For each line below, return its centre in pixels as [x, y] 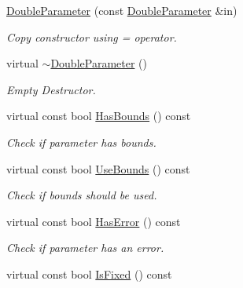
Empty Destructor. [51, 89]
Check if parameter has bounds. [81, 142]
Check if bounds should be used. [82, 195]
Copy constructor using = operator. [92, 36]
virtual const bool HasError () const [94, 221]
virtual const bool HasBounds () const [99, 116]
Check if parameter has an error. [85, 248]
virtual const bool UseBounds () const [98, 168]
